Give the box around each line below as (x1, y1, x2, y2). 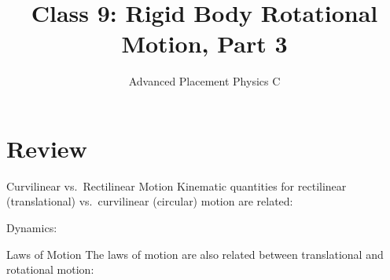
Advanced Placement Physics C (128, 73, 281, 89)
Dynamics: (6, 220, 57, 236)
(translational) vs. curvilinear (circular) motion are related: (6, 193, 293, 209)
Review (6, 132, 87, 164)
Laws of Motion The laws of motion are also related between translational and (6, 245, 384, 262)
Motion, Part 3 (121, 27, 288, 60)
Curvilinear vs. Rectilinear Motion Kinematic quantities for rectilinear (6, 177, 347, 194)
